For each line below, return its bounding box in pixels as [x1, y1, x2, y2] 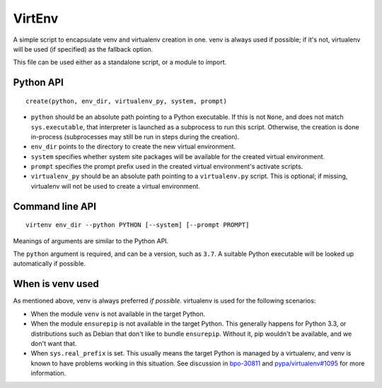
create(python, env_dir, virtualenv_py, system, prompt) [25, 97, 228, 105]
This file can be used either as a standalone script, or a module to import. [13, 58, 227, 66]
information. [30, 369, 66, 377]
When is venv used [13, 278, 99, 290]
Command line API [13, 200, 97, 212]
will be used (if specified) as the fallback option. [13, 45, 154, 53]
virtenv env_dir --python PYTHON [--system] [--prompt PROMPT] [25, 221, 250, 229]
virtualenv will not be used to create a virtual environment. [30, 182, 201, 190]
